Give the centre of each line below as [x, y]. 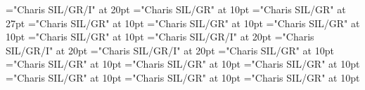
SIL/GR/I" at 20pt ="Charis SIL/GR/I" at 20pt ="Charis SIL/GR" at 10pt [170, 50]
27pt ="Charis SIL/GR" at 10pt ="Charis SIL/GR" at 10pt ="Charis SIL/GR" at [183, 23]
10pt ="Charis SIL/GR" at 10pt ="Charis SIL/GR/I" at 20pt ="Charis [160, 37]
